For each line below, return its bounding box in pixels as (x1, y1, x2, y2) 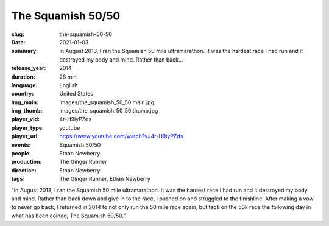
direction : (11, 166, 37, 174)
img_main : (11, 98, 39, 106)
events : (11, 141, 31, 149)
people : (11, 150, 32, 157)
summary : (11, 48, 38, 55)
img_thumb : (11, 107, 43, 115)
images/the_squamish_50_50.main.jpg (59, 98, 155, 106)
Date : (11, 38, 26, 46)
